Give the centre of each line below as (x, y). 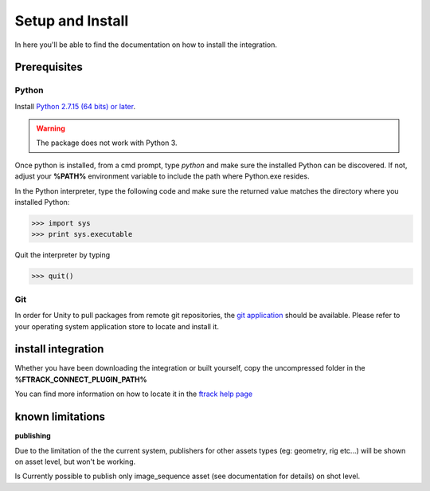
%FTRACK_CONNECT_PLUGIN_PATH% (81, 379)
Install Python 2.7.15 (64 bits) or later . (75, 106)
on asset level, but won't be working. (75, 462)
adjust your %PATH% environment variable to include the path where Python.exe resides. (162, 176)
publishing (33, 436)
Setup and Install (72, 21)
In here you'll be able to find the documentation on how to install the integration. (146, 45)
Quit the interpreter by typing (63, 255)
